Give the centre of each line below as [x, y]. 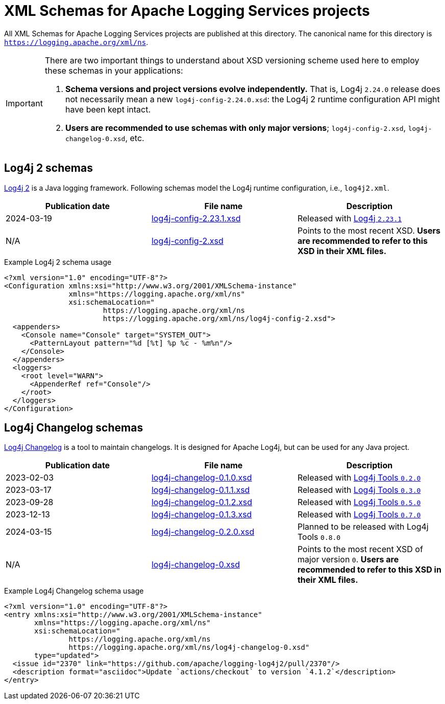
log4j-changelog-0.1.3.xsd [202, 515]
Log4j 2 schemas [48, 168]
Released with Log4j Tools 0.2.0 [359, 478]
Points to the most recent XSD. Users [369, 230]
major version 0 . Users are [348, 560]
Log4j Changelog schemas [74, 428]
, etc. [135, 138]
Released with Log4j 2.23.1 [350, 218]
